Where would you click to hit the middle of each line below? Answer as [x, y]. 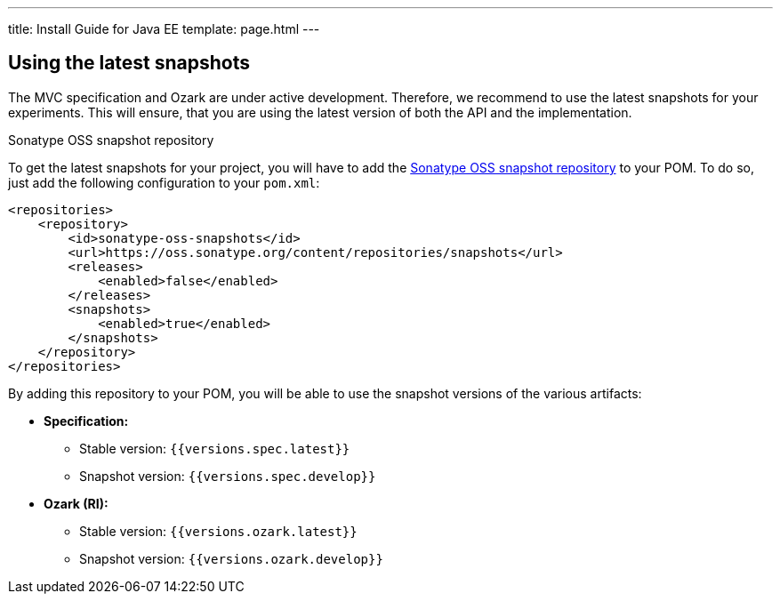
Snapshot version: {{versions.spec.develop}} [228, 476]
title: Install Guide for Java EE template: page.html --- [164, 29]
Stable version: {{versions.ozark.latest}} [218, 531]
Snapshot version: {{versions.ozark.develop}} [231, 558]
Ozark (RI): [76, 503]
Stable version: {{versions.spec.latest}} [215, 448]
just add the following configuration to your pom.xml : [164, 182]
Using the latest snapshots [129, 63]
